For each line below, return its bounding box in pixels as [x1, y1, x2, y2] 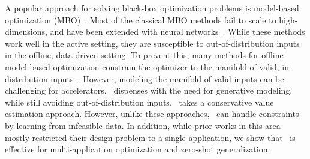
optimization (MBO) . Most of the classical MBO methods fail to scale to [5, 13, 276, 26]
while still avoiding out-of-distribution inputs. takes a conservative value [5, 95, 274, 108]
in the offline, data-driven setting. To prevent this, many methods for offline [5, 49, 284, 61]
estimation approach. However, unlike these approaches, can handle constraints [5, 107, 299, 120]
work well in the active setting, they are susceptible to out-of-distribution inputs [5, 37, 300, 49]
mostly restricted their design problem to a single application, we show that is [5, 131, 296, 143]
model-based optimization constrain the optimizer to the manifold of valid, [5, 60, 279, 73]
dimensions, [5, 25, 47, 38]
